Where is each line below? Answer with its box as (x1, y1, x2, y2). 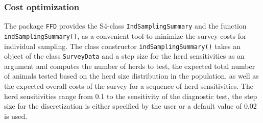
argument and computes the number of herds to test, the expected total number (4, 60, 255, 71)
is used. (4, 110, 28, 121)
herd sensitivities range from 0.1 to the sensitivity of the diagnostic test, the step (4, 90, 257, 101)
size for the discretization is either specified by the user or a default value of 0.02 (4, 101, 257, 111)
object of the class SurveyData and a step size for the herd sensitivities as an (4, 51, 245, 61)
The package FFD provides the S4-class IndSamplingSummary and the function (4, 20, 247, 31)
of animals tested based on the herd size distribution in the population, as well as (4, 70, 259, 81)
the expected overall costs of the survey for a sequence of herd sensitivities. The (4, 81, 253, 91)
